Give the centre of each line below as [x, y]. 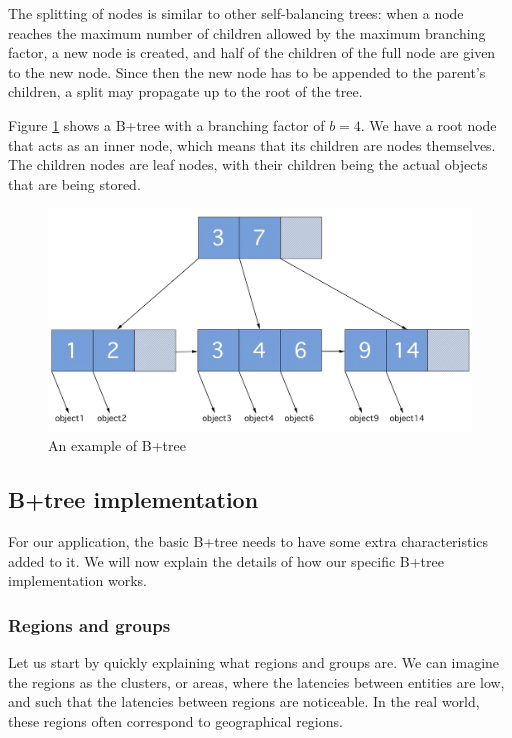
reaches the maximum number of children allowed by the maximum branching [247, 32]
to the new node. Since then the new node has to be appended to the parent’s [247, 71]
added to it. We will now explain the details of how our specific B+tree [226, 560]
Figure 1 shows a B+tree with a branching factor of [166, 124]
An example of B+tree [117, 445]
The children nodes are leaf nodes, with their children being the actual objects [248, 164]
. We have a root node [428, 124]
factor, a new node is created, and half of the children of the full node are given [252, 52]
